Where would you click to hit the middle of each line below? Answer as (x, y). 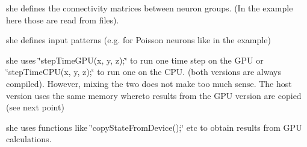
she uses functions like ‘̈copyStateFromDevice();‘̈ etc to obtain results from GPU (154, 127)
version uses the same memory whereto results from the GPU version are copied (154, 95)
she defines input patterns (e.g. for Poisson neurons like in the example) (138, 40)
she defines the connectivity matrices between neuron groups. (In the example (150, 8)
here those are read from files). (63, 19)
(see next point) (35, 107)
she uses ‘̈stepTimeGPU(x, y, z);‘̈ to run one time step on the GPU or (135, 60)
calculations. (29, 139)
